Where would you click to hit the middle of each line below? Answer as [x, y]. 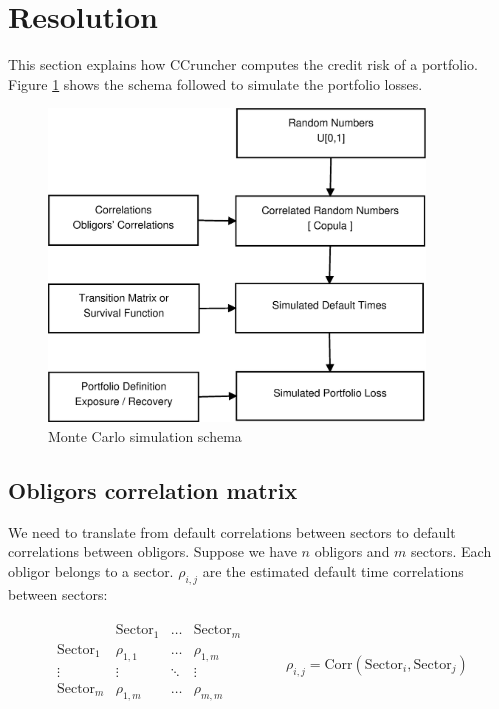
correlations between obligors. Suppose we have [152, 551]
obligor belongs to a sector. [91, 570]
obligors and [352, 551]
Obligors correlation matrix [153, 489]
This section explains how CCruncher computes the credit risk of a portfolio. [243, 64]
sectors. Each [451, 551]
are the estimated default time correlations [333, 570]
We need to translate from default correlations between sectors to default [232, 531]
